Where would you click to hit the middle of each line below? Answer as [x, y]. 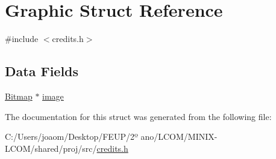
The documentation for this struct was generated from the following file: [138, 116]
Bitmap [19, 96]
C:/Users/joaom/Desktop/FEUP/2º [71, 136]
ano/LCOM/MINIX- [179, 136]
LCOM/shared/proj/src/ [51, 148]
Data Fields [42, 71]
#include [22, 39]
